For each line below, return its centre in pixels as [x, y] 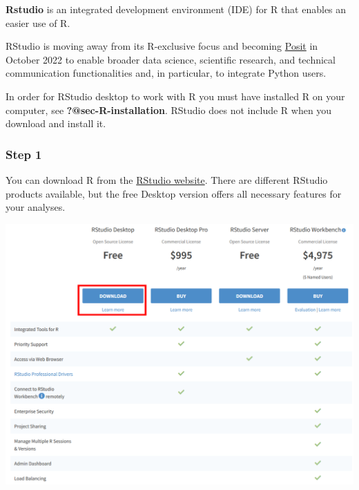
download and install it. [56, 123]
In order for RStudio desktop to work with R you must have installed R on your [175, 96]
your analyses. [36, 207]
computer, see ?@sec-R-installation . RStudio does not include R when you [169, 110]
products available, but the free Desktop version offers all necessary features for [174, 193]
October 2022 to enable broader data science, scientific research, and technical [171, 59]
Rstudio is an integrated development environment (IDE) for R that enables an [176, 9]
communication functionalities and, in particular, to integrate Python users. [166, 73]
